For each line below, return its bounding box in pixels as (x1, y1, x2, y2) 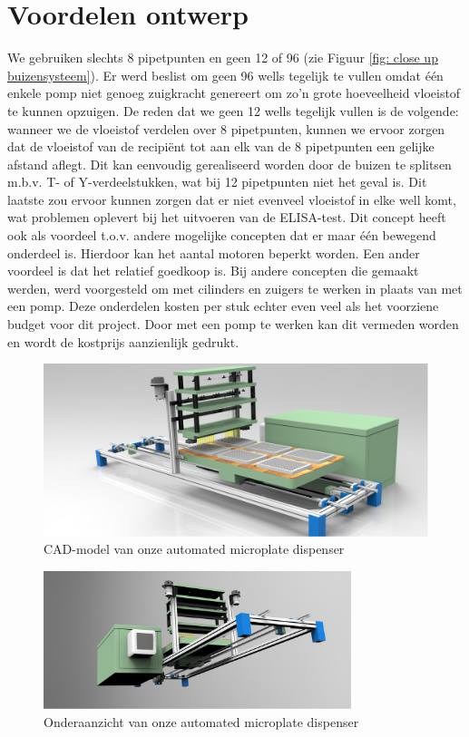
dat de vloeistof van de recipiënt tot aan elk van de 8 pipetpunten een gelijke (7, 137, 435, 156)
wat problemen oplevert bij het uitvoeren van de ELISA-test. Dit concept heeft (7, 208, 446, 227)
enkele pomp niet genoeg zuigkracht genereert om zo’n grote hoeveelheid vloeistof (7, 83, 461, 102)
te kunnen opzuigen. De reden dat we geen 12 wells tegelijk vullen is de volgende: (7, 101, 459, 120)
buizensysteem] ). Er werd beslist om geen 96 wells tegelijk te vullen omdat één (7, 65, 444, 84)
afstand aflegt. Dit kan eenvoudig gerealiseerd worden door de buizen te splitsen (7, 154, 452, 173)
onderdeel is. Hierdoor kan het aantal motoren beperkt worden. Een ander (7, 243, 420, 262)
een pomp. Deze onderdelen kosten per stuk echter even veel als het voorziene (7, 296, 439, 315)
